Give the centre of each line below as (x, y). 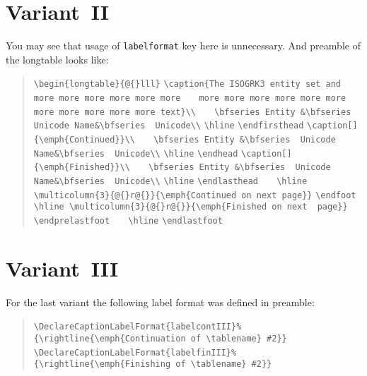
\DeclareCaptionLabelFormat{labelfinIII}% (135, 352)
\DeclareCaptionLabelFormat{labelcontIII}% (138, 327)
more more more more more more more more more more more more (190, 98)
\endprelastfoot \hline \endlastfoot (128, 220)
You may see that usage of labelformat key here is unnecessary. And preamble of (183, 46)
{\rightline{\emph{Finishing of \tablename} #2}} (153, 364)
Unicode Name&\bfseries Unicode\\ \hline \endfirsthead (169, 126)
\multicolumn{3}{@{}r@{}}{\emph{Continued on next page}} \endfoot (195, 195)
